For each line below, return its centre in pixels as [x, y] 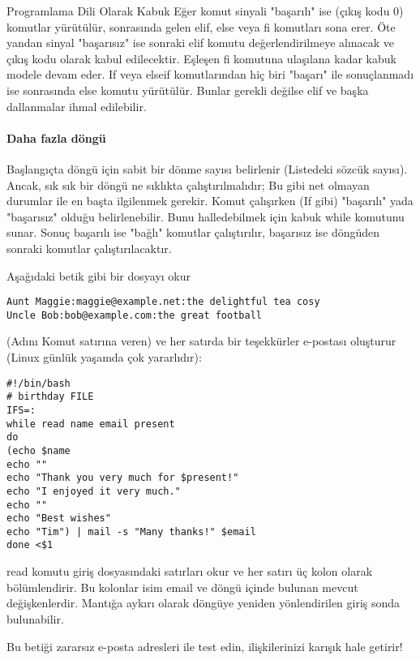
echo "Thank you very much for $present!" [123, 478]
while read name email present [91, 424]
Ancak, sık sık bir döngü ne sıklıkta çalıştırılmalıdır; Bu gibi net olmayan [188, 184]
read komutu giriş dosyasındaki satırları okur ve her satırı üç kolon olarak [190, 571]
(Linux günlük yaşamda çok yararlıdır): [104, 357]
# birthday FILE [50, 397]
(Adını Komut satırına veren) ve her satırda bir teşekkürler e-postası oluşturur [201, 341]
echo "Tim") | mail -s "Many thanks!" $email [131, 531]
